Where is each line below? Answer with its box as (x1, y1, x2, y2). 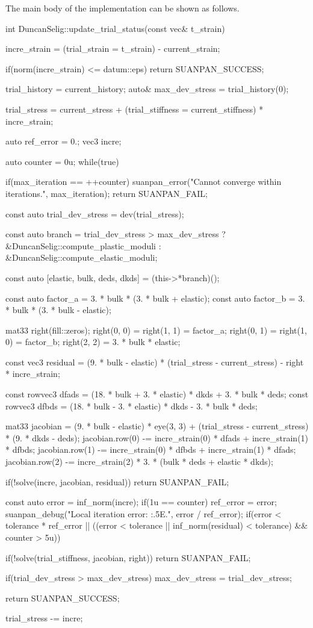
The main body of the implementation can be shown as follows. (5, 2, 240, 14)
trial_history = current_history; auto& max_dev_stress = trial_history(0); (5, 82, 289, 95)
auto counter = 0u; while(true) (5, 155, 119, 167)
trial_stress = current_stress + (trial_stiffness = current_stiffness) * (5, 102, 264, 115)
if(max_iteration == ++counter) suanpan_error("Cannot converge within (5, 175, 282, 188)
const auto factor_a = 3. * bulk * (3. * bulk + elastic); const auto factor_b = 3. (5, 291, 305, 304)
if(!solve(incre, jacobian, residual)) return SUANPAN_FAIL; (5, 475, 229, 488)
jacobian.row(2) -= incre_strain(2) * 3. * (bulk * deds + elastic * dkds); (5, 455, 273, 468)
